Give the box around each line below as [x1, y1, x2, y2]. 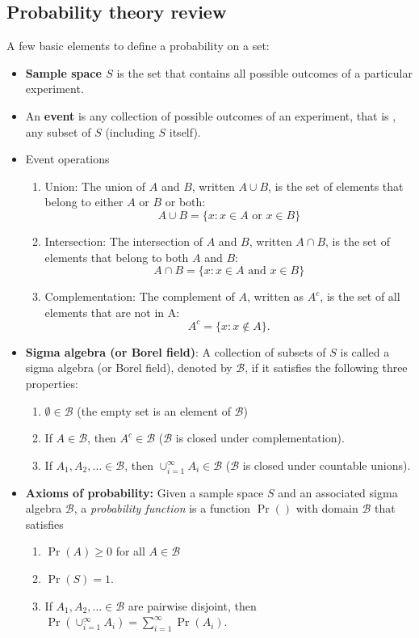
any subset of [25, 123, 91, 140]
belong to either [44, 193, 124, 210]
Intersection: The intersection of [44, 232, 203, 249]
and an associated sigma [278, 484, 398, 501]
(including [105, 123, 155, 140]
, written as [247, 288, 304, 305]
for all [115, 543, 145, 560]
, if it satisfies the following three [245, 359, 408, 376]
